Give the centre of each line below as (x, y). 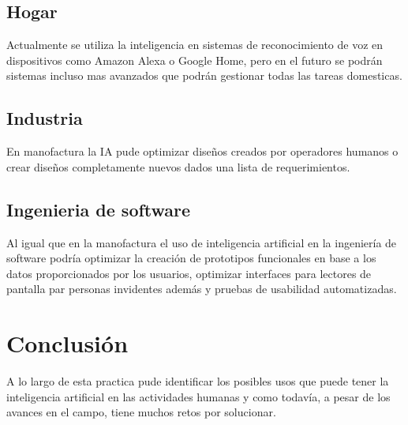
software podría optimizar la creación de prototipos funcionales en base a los (191, 258)
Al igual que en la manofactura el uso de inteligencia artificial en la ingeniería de (202, 242)
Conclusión (67, 343)
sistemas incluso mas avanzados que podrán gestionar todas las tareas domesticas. (204, 75)
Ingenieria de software (99, 209)
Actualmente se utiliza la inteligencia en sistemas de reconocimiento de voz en (195, 45)
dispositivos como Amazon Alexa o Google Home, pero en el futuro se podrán (195, 60)
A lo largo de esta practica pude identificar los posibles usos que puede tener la (198, 381)
